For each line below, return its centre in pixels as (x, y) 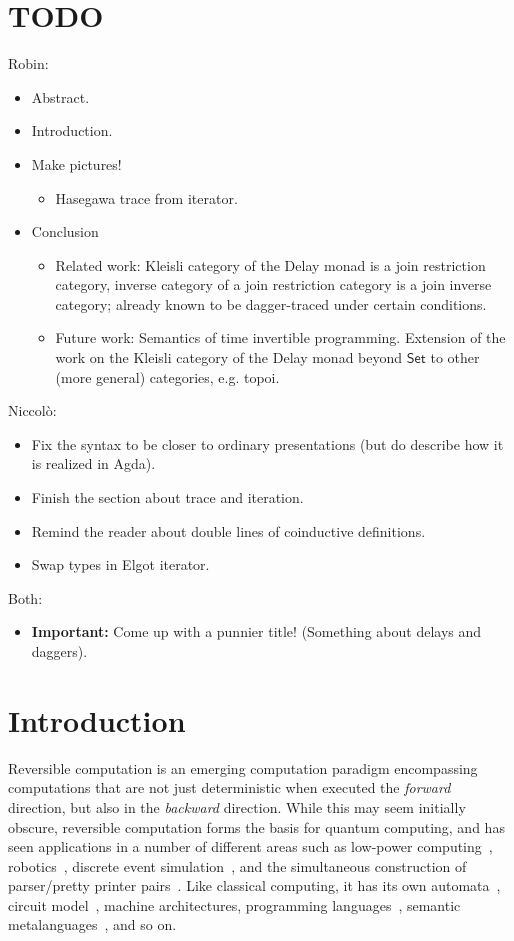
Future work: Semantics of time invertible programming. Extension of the (280, 337)
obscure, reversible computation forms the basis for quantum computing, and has (256, 826)
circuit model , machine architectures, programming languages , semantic (234, 904)
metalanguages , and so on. (92, 924)
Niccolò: (32, 410)
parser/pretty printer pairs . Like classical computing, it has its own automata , (254, 885)
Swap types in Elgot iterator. (120, 564)
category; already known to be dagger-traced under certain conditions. (271, 303)
